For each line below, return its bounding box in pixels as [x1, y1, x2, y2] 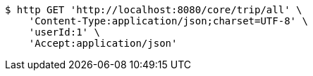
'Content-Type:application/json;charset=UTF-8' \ [28, 15, 308, 26]
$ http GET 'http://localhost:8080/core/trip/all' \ [5, 4, 302, 15]
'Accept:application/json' [28, 38, 178, 49]
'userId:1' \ [28, 26, 100, 38]
